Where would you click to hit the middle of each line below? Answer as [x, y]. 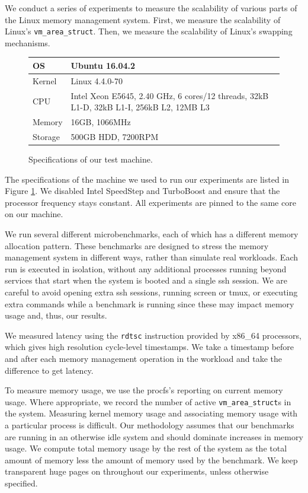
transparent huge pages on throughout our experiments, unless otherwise [137, 471]
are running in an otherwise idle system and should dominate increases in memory [154, 436]
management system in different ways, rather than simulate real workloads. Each [152, 257]
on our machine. [34, 214]
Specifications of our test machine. [91, 159]
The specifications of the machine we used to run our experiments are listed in [147, 179]
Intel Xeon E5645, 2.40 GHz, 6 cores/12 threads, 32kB [170, 95]
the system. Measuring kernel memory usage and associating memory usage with [151, 413]
